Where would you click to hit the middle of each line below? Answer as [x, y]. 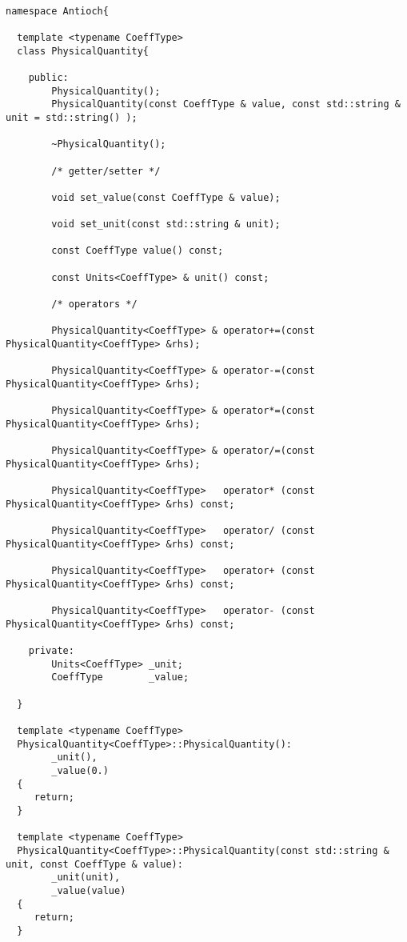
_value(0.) [80, 771]
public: [48, 77]
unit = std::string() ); [72, 117]
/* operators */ [94, 305]
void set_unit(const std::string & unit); [166, 224]
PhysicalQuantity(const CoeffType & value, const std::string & [226, 104]
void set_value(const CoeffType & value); [166, 197]
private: [51, 651]
